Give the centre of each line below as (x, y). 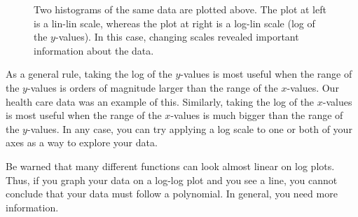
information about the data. (94, 50)
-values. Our (313, 87)
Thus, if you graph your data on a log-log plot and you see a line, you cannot (172, 180)
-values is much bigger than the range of (257, 115)
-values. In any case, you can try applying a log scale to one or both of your (190, 128)
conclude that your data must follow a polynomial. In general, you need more (172, 194)
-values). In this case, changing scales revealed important (177, 37)
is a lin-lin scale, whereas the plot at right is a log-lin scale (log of (174, 23)
